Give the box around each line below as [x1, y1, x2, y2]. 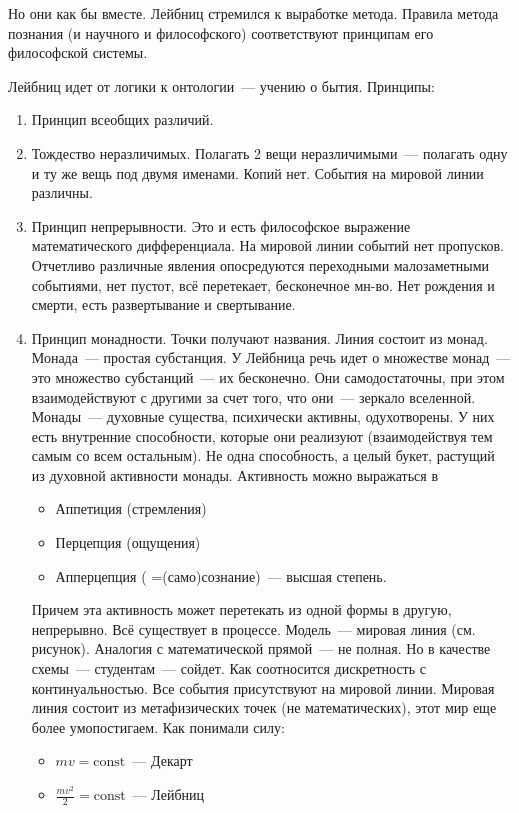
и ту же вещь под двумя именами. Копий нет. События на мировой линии [31, 162, 484, 183]
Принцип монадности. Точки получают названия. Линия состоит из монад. [31, 327, 488, 348]
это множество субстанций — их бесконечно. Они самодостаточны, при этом [31, 366, 505, 387]
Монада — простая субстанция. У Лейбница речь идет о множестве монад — [31, 347, 511, 368]
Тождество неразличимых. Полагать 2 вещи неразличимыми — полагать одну [31, 142, 508, 163]
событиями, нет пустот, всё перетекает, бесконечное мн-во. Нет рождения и [31, 274, 495, 295]
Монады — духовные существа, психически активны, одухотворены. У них [31, 406, 495, 427]
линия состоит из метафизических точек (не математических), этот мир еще [31, 697, 497, 718]
